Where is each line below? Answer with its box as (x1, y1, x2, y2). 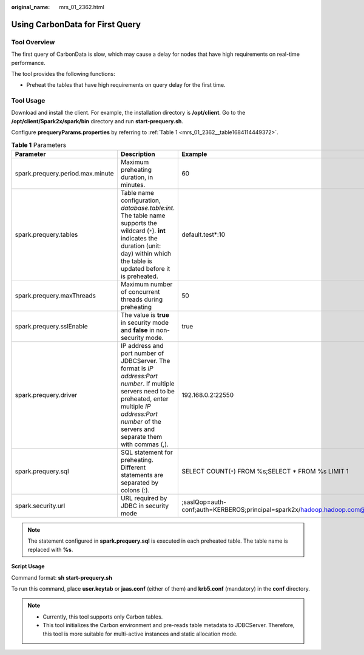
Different (120, 463, 146, 472)
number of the (120, 418, 162, 426)
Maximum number (120, 280, 173, 288)
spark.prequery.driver (15, 391, 78, 399)
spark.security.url (15, 501, 66, 510)
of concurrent (120, 288, 160, 296)
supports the (120, 219, 158, 228)
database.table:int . (120, 204, 175, 212)
